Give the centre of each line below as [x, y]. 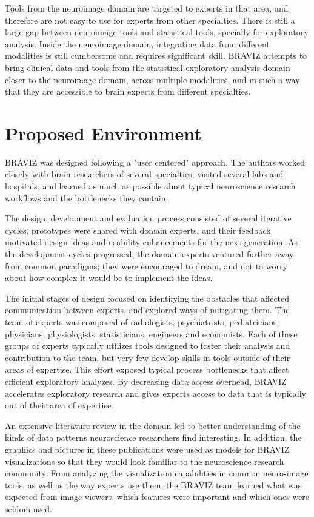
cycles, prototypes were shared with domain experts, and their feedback [138, 230]
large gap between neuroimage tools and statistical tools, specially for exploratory [157, 32]
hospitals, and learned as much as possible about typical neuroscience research [150, 186]
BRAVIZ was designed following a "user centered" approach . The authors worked [155, 162]
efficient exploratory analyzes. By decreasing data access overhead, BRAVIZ [146, 381]
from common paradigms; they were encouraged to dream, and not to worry [146, 265]
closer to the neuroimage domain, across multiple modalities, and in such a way [152, 79]
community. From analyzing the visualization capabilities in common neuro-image [157, 473]
